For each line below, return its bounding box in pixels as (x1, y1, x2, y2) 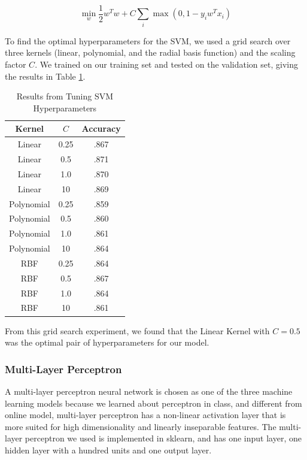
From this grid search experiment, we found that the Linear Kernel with (5, 324, 270, 337)
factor (5, 57, 26, 70)
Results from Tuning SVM (16, 90, 114, 102)
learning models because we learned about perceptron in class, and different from (5, 397, 302, 409)
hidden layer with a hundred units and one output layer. (5, 443, 212, 456)
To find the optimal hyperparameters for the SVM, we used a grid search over (5, 34, 291, 47)
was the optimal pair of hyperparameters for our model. (5, 336, 209, 349)
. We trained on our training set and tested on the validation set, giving (35, 57, 298, 70)
